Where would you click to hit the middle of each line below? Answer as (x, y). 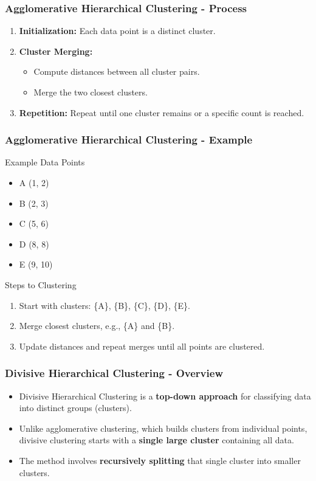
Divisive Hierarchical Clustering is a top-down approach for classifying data (165, 396)
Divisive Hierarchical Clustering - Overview (114, 373)
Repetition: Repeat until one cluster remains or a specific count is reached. (162, 112)
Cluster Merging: (56, 51)
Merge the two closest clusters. (91, 92)
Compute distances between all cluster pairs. (117, 71)
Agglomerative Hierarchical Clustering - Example (129, 140)
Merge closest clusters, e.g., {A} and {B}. (97, 326)
